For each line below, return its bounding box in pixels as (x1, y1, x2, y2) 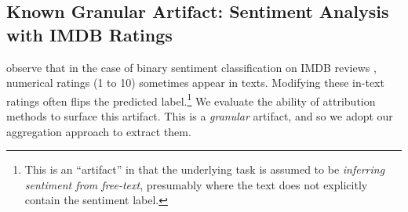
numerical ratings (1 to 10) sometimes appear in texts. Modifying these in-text (6, 74, 384, 91)
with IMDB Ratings (6, 22, 173, 46)
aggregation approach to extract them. (6, 123, 191, 139)
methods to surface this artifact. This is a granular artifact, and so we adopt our (6, 108, 393, 124)
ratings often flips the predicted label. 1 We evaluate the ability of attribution (6, 90, 376, 109)
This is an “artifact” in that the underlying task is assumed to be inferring (24, 161, 385, 178)
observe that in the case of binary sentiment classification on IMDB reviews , (6, 59, 377, 75)
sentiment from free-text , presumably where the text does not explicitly (24, 176, 368, 192)
